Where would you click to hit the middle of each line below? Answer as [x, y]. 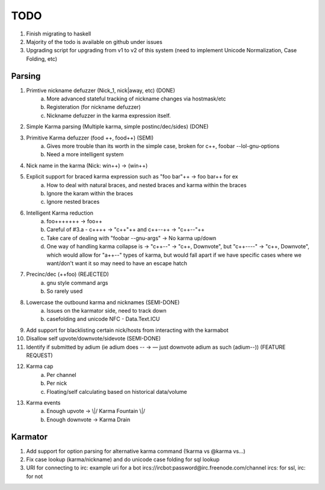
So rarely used [65, 291]
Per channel [61, 375]
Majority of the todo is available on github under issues [94, 41]
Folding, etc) [42, 59]
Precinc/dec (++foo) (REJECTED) [68, 274]
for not [35, 476]
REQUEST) [40, 355]
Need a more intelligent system [85, 155]
